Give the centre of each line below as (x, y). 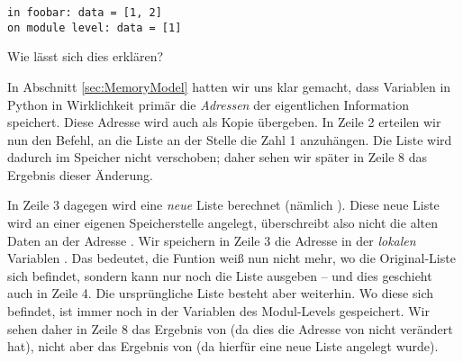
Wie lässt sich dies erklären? (86, 56)
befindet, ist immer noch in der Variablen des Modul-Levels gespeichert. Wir (218, 311)
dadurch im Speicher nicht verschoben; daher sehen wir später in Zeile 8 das (218, 157)
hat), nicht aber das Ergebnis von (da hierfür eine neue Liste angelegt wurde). (223, 346)
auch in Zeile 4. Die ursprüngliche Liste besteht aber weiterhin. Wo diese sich (221, 293)
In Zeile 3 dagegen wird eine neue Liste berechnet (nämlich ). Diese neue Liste (223, 205)
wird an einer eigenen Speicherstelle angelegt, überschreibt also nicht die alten (222, 223)
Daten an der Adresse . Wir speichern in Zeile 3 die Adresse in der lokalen (212, 240)
